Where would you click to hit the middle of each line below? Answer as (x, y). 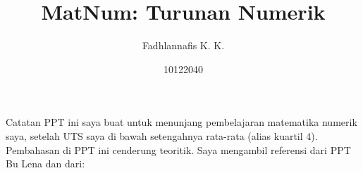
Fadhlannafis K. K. (183, 45)
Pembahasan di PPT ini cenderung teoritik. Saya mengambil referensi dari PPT (178, 149)
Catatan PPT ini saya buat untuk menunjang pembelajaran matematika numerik (181, 122)
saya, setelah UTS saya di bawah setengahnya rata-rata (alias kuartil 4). (162, 135)
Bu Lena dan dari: (45, 164)
